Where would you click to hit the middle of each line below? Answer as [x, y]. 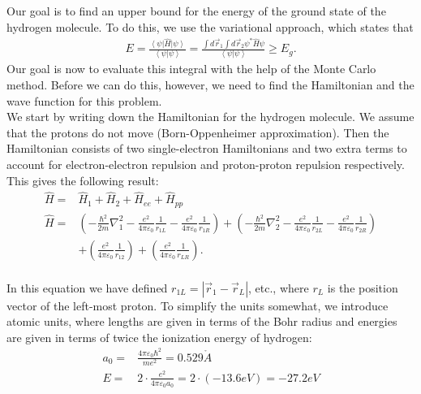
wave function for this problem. [84, 100]
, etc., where [279, 287]
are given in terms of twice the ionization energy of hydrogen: [159, 337]
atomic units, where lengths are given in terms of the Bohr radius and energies [202, 321]
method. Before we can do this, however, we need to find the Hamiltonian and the [210, 85]
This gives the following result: [83, 180]
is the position [363, 287]
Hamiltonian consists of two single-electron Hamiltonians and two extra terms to [207, 148]
